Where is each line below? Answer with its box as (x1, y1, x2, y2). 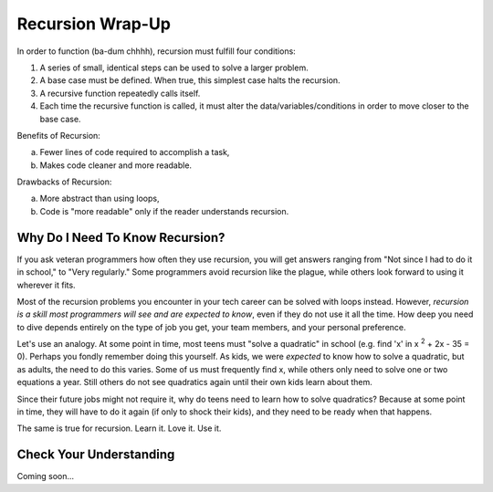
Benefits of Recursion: (16, 130, 100, 141)
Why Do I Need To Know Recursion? (16, 229, 226, 246)
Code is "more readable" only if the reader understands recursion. (39, 205, 289, 216)
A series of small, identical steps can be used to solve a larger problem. (39, 62, 309, 73)
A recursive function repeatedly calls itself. (39, 88, 201, 99)
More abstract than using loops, (39, 193, 160, 204)
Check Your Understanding (16, 447, 175, 463)
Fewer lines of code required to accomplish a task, (39, 147, 230, 158)
